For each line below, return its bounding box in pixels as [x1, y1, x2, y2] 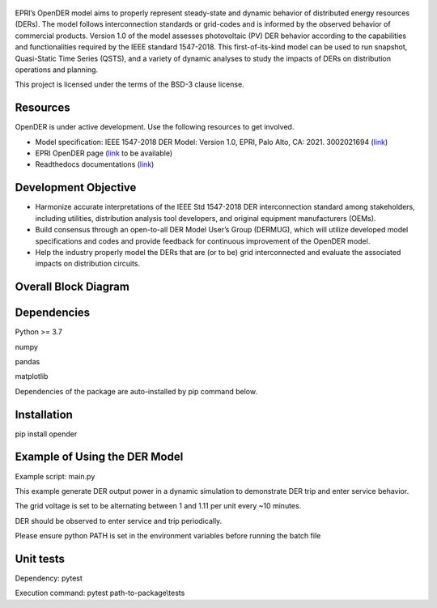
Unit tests [15, 551, 65, 566]
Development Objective [15, 181, 137, 194]
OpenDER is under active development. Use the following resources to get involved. [15, 122, 295, 132]
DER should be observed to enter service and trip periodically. [15, 516, 223, 525]
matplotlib [15, 372, 49, 381]
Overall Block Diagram [15, 280, 129, 294]
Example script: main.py [15, 471, 95, 481]
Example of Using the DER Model [15, 450, 184, 464]
